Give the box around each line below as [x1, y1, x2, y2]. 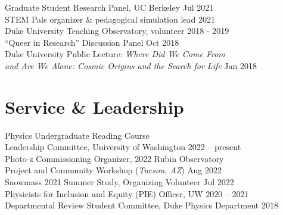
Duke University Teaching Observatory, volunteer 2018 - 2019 [5, 24, 229, 37]
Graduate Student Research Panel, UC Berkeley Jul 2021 [5, 1, 214, 13]
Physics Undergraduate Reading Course [5, 129, 150, 141]
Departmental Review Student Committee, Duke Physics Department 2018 [5, 199, 278, 211]
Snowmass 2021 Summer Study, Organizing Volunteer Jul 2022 [5, 176, 234, 188]
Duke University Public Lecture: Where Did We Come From [5, 48, 225, 60]
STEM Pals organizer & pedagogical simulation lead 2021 [5, 13, 215, 25]
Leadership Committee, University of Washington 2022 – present [5, 141, 241, 153]
